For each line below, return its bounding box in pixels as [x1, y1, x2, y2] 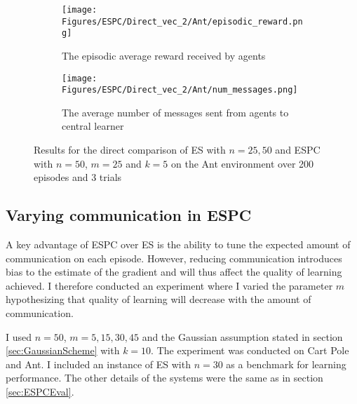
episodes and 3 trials [34, 170, 122, 184]
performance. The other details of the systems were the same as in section [6, 370, 323, 385]
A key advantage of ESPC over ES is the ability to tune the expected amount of [6, 237, 351, 252]
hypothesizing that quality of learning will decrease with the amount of [6, 292, 311, 307]
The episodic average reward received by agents [62, 48, 266, 62]
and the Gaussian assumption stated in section [142, 329, 343, 344]
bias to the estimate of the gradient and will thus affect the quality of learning [6, 264, 342, 279]
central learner [62, 119, 124, 133]
